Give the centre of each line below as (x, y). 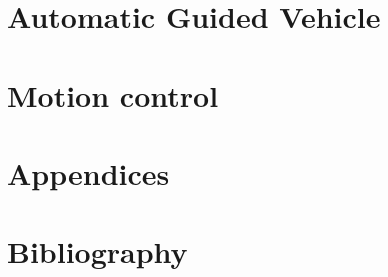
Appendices (88, 172)
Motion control (113, 94)
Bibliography (97, 251)
